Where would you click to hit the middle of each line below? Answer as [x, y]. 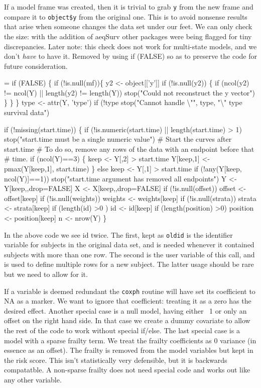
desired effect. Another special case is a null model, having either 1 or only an [125, 310]
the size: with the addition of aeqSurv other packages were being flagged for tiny [128, 36]
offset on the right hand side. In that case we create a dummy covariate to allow [127, 320]
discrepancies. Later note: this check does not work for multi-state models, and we [130, 46]
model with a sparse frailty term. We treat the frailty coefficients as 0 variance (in [130, 340]
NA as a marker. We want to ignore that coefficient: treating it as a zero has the [128, 301]
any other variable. [33, 380]
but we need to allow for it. [46, 274]
